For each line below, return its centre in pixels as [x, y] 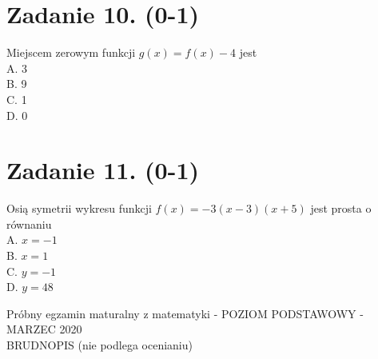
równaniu [29, 223]
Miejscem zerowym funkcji [71, 52]
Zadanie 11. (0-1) [103, 170]
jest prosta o [341, 208]
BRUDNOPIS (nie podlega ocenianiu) [99, 344]
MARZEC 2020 [44, 329]
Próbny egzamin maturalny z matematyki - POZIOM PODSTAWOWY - [185, 313]
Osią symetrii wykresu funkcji [79, 208]
